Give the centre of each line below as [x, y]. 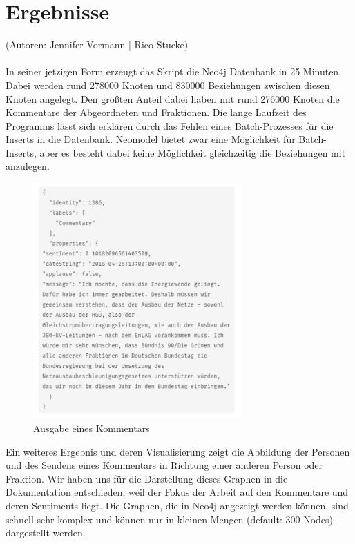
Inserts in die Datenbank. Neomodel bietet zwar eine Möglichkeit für [151, 139]
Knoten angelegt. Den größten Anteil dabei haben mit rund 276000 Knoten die [173, 98]
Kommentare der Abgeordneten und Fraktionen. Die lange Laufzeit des [156, 112]
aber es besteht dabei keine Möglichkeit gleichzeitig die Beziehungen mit [193, 152]
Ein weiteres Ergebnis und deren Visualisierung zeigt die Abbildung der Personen [178, 451]
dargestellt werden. [46, 533]
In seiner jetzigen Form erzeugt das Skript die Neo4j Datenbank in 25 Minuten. [174, 71]
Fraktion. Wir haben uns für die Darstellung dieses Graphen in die [147, 478]
